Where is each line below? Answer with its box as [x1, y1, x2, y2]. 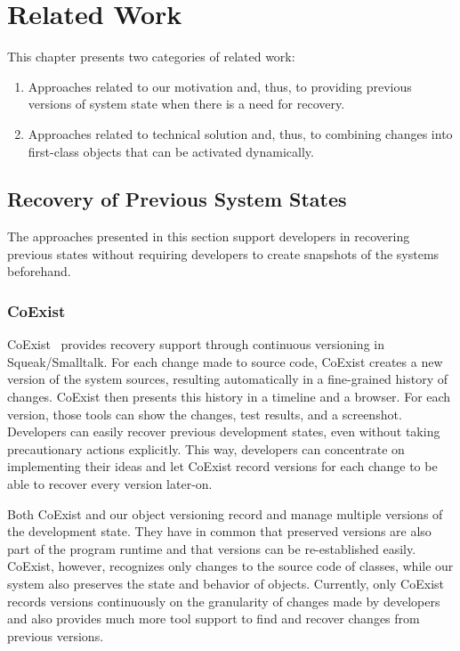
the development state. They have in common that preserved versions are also [7, 522, 432, 541]
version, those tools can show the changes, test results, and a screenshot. [7, 404, 402, 423]
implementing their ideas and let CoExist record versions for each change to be [7, 457, 438, 476]
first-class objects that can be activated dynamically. [28, 142, 314, 160]
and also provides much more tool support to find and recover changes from [7, 609, 420, 628]
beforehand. [7, 262, 71, 281]
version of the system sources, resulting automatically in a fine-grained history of [7, 370, 448, 388]
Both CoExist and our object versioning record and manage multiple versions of [7, 504, 443, 523]
